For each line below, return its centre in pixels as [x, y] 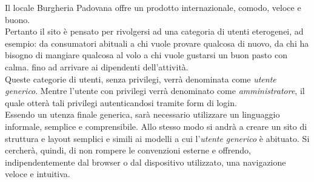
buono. [18, 19]
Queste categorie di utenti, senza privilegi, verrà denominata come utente [141, 79]
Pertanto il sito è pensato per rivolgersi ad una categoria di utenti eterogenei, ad [154, 31]
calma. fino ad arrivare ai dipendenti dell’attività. [97, 66]
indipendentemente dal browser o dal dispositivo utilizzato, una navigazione [145, 162]
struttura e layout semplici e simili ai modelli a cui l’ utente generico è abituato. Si [157, 138]
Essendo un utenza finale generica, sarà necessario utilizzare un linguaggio [142, 114]
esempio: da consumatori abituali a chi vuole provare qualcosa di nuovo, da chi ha [157, 43]
